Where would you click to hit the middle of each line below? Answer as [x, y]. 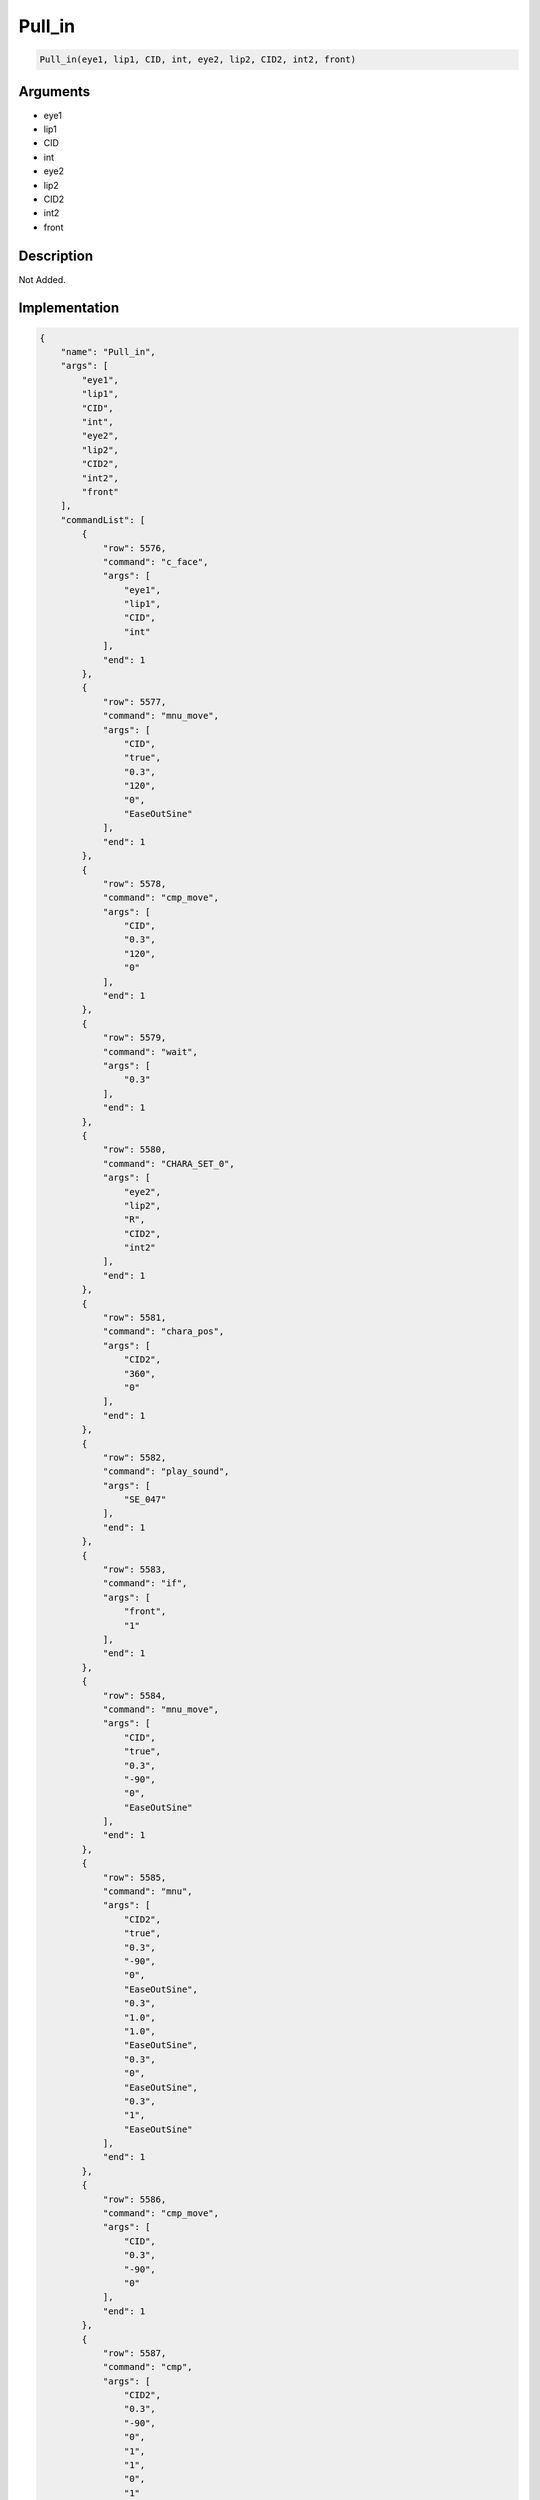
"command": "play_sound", [166, 1471]
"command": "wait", [150, 1051]
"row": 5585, [134, 1877]
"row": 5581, [134, 1318]
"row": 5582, [134, 1457]
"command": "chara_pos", [163, 1331]
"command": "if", [145, 1583]
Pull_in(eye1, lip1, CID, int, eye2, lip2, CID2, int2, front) [198, 59]
